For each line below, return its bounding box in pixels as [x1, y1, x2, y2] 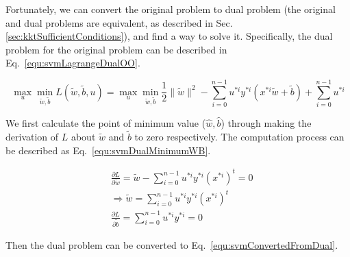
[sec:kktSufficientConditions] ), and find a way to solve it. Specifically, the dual [5, 29, 333, 43]
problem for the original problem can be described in [5, 42, 227, 56]
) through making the [221, 116, 312, 130]
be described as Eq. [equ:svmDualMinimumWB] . [5, 143, 211, 157]
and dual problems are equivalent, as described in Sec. [5, 15, 233, 29]
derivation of [5, 129, 59, 143]
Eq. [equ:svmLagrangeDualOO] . [5, 56, 140, 70]
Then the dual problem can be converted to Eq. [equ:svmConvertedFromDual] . [5, 237, 338, 252]
